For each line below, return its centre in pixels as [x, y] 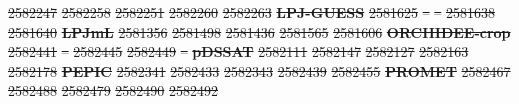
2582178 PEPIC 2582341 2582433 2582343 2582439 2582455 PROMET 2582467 [259, 70]
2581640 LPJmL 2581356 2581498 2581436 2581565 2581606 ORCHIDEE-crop [259, 31]
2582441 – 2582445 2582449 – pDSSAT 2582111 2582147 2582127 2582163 [238, 51]
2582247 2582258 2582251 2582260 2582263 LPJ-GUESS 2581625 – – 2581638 [251, 12]
